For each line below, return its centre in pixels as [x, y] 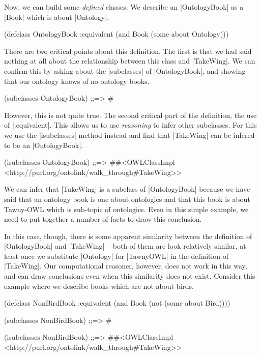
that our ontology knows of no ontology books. [77, 81]
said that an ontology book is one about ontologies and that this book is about [127, 199]
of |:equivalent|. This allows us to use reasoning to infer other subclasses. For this [130, 125]
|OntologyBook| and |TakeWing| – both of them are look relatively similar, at [125, 246]
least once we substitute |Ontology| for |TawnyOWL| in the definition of [117, 256]
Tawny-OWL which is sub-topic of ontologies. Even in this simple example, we [126, 209]
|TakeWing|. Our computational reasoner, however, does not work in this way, [126, 266]
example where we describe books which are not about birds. [99, 286]
